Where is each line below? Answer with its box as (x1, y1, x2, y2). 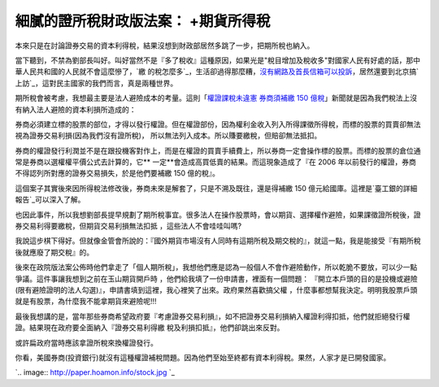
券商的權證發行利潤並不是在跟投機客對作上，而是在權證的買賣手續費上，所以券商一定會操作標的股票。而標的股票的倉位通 (15, 146, 421, 155)
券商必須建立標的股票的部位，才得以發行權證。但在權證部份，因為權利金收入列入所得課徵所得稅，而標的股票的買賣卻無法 (15, 119, 421, 129)
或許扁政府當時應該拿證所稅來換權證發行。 (15, 337, 158, 347)
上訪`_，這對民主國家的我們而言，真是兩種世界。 (15, 78, 178, 88)
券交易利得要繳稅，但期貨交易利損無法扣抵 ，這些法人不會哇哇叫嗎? (15, 221, 242, 231)
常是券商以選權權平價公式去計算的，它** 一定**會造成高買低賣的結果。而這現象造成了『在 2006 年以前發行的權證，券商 (15, 157, 416, 167)
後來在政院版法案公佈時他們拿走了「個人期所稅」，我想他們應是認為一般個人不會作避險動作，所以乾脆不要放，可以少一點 (15, 263, 418, 272)
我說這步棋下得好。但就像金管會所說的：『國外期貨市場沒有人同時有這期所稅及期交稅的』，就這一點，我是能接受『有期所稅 (15, 236, 421, 246)
